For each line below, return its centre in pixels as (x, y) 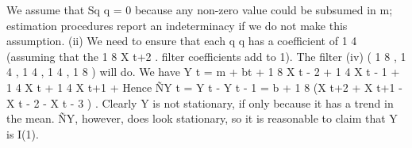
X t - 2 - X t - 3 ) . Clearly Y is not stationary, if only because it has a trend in (200, 102)
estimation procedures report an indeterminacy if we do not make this (177, 25)
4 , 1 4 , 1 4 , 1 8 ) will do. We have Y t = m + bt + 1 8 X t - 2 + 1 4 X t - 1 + (203, 72)
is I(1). (23, 133)
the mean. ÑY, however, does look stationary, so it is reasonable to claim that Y (202, 118)
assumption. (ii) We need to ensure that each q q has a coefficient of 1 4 (182, 41)
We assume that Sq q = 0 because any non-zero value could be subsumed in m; (200, 9)
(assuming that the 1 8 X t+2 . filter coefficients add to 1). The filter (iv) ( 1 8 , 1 (206, 56)
